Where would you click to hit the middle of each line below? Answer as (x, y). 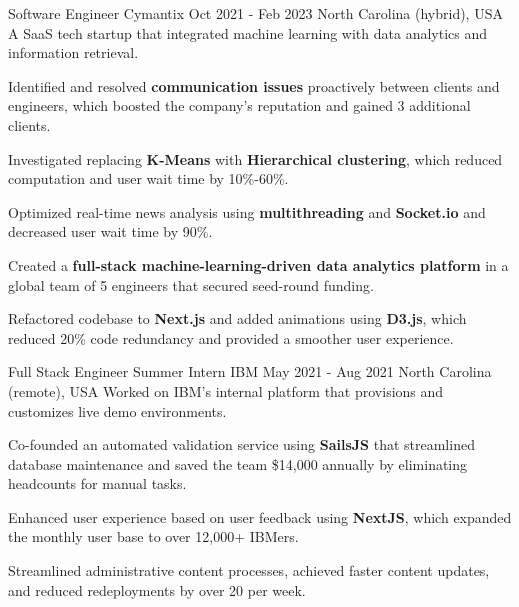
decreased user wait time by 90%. (110, 231)
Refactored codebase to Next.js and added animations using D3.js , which (237, 318)
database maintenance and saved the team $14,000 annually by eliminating (238, 463)
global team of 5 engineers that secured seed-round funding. (191, 284)
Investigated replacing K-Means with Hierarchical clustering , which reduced (255, 158)
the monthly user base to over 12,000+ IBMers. (153, 536)
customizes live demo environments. (117, 410)
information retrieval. (73, 52)
